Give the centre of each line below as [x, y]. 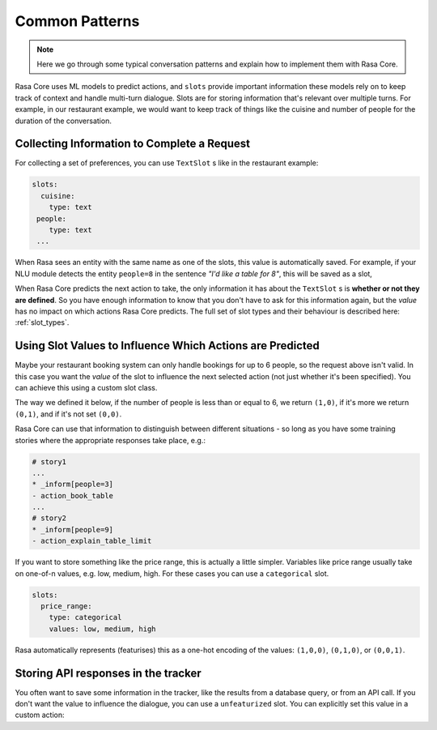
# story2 [49, 518]
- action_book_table [72, 495]
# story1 [49, 461]
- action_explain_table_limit [92, 541]
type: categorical [85, 617]
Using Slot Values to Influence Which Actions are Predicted [167, 346]
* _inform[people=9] [72, 529]
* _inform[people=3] [72, 485]
